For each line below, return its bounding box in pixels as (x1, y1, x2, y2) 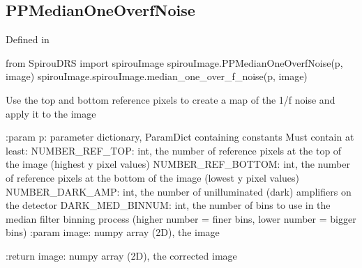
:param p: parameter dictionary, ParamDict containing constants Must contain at (6, 129, 354, 144)
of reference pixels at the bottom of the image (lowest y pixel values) (6, 170, 300, 184)
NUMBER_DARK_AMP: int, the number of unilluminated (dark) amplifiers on (6, 184, 352, 198)
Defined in (6, 32, 50, 47)
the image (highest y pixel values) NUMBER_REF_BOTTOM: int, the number (6, 157, 350, 171)
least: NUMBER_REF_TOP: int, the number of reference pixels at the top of (6, 143, 342, 157)
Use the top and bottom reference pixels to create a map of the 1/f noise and (6, 92, 335, 107)
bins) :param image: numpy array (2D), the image (6, 225, 220, 239)
